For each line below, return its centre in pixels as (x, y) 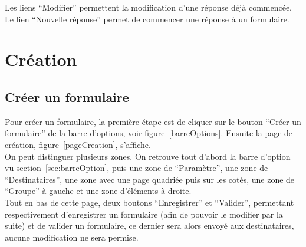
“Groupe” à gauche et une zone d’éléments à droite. (98, 191)
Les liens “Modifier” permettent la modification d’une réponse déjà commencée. (149, 7)
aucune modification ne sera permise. (72, 237)
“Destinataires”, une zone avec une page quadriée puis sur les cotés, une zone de (150, 179)
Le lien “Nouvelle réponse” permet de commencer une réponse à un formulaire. (147, 19)
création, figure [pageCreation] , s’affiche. (78, 144)
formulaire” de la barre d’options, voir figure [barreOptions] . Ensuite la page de (149, 133)
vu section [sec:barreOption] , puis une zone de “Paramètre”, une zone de (136, 168)
